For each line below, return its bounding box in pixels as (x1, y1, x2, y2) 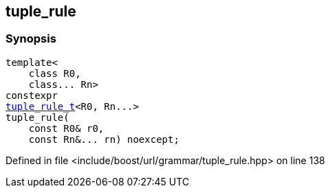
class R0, (28, 67, 81, 79)
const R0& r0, (28, 122, 104, 134)
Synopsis (5, 32, 56, 46)
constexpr (5, 89, 58, 101)
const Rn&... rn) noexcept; (28, 133, 179, 145)
